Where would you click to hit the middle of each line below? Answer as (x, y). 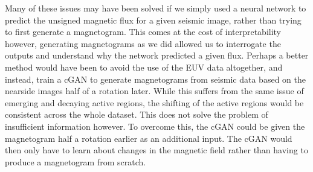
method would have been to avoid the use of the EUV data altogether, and (144, 67)
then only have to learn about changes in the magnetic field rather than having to (156, 150)
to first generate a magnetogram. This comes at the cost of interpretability (143, 32)
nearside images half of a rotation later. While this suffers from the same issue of (154, 91)
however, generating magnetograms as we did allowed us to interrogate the (143, 43)
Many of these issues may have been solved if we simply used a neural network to (156, 8)
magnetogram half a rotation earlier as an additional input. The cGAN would (149, 138)
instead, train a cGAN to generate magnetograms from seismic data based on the (155, 79)
